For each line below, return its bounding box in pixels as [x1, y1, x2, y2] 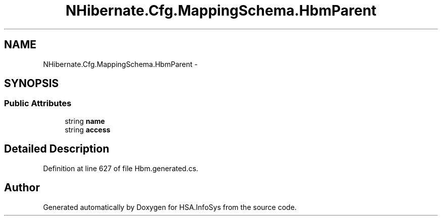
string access [65, 125, 111, 134]
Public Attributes [4, 98, 72, 109]
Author [4, 181, 40, 194]
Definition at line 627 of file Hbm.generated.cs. [43, 164, 198, 173]
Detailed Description [4, 142, 109, 156]
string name [65, 116, 105, 125]
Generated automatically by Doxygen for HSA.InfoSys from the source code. [43, 202, 297, 211]
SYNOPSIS [4, 77, 59, 90]
